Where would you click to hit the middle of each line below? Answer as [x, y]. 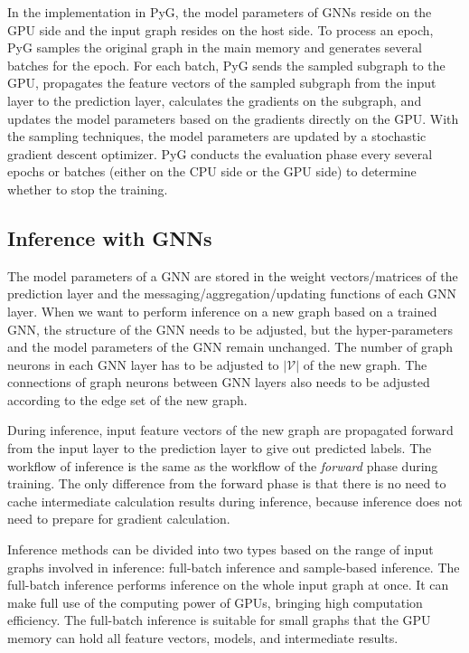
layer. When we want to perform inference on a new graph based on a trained [222, 311]
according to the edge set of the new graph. [127, 399]
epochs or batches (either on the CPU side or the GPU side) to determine [212, 171]
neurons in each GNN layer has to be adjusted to [143, 364]
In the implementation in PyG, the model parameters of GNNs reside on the [220, 12]
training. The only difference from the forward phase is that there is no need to [227, 483]
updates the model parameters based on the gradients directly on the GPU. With [233, 118]
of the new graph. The [365, 364]
